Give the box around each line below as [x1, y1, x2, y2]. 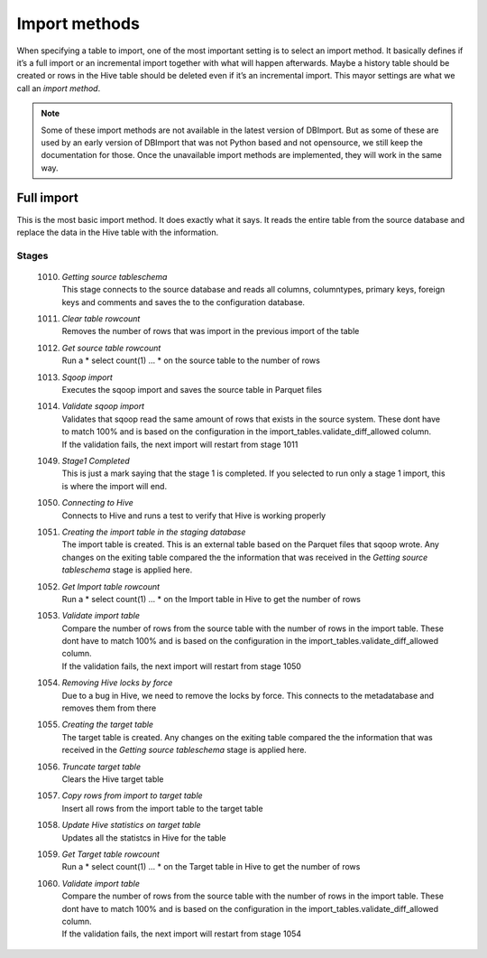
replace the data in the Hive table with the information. [16, 227, 219, 237]
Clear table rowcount [61, 313, 141, 324]
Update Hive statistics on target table [61, 820, 202, 831]
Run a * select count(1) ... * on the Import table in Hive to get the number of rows [61, 593, 361, 604]
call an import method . [16, 82, 101, 94]
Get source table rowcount [61, 342, 161, 353]
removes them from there [61, 702, 157, 713]
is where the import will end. [61, 480, 167, 491]
